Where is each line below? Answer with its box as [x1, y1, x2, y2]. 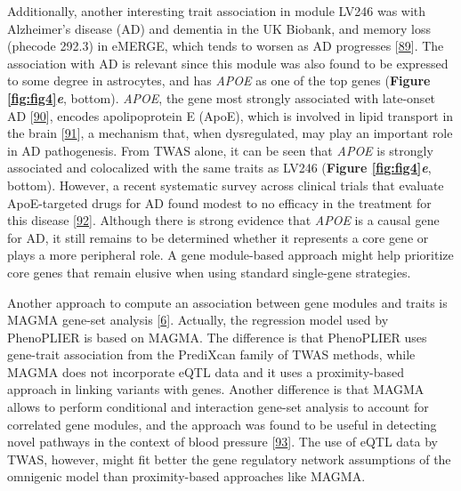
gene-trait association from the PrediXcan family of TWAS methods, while [7, 345, 416, 364]
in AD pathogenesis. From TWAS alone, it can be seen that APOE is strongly [7, 141, 433, 159]
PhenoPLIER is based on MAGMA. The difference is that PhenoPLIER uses [7, 327, 427, 346]
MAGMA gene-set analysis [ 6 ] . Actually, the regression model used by [7, 310, 389, 329]
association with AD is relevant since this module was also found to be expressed [7, 53, 449, 72]
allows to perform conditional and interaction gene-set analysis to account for [7, 398, 429, 416]
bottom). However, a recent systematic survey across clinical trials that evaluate [7, 175, 444, 194]
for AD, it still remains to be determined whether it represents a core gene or [7, 228, 429, 246]
